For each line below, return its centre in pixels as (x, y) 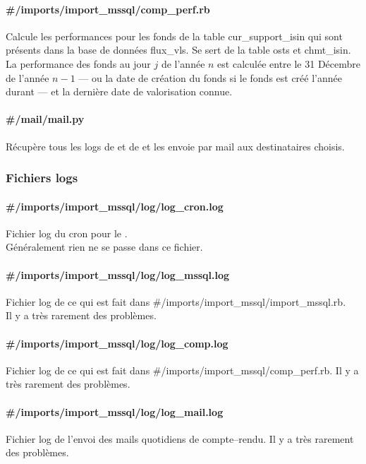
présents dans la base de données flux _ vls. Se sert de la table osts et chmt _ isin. (178, 50)
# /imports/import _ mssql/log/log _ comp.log (117, 343)
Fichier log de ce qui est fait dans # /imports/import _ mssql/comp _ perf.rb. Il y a (182, 370)
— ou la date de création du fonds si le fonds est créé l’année (210, 77)
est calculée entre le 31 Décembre (289, 63)
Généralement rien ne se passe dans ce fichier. (104, 247)
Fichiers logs (42, 178)
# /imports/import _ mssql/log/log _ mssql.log (118, 274)
